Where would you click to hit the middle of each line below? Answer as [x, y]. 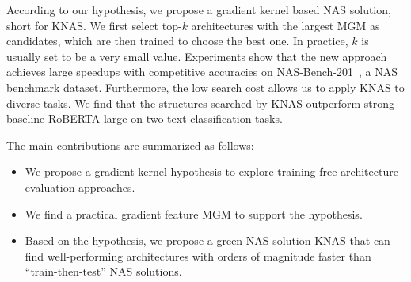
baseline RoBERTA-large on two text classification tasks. [145, 118]
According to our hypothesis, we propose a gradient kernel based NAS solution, [199, 10]
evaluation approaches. [80, 187]
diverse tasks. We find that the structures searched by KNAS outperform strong [201, 103]
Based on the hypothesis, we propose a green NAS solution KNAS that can [207, 240]
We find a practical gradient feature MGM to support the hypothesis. [194, 213]
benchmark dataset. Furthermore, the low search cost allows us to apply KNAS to [205, 87]
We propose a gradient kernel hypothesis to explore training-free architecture [211, 171]
